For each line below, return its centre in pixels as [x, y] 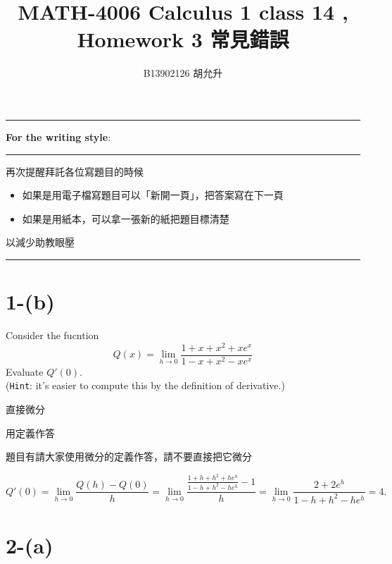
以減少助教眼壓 [40, 242]
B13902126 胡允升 [183, 73]
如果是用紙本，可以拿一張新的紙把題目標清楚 [126, 218]
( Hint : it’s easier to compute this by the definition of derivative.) [145, 385]
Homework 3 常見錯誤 [183, 39]
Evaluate [25, 371]
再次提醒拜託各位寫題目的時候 [75, 171]
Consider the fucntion [52, 335]
